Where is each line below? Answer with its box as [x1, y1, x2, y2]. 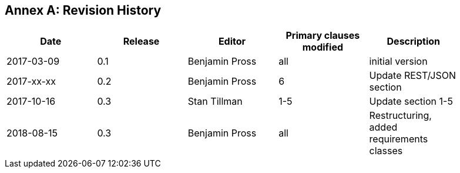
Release [123, 35, 160, 48]
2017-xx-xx [6, 75, 56, 88]
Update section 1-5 [369, 95, 453, 108]
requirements [369, 133, 428, 145]
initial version [369, 55, 428, 68]
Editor [218, 35, 246, 48]
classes [369, 145, 403, 157]
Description [387, 35, 440, 48]
